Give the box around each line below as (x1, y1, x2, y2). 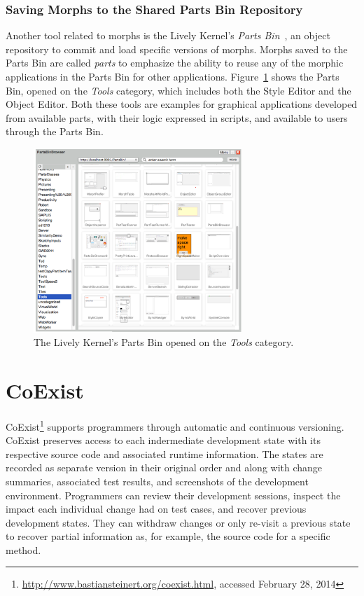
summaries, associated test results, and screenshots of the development (6, 473, 309, 488)
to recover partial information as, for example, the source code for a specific (6, 529, 330, 543)
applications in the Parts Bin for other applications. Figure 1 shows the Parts (6, 69, 339, 83)
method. (6, 542, 41, 557)
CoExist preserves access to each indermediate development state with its (6, 433, 321, 448)
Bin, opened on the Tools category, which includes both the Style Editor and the (6, 83, 351, 97)
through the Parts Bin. (6, 124, 104, 139)
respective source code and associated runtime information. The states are (6, 446, 323, 461)
